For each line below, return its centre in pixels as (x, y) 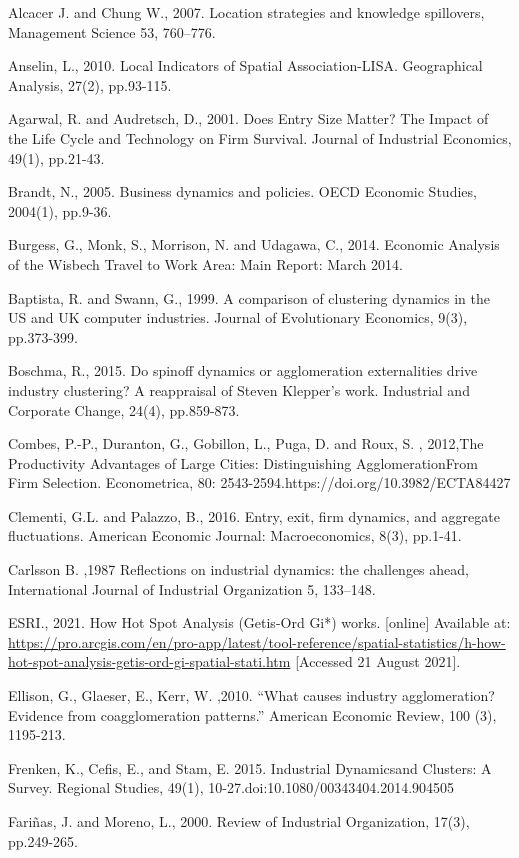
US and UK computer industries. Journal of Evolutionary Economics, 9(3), (238, 317)
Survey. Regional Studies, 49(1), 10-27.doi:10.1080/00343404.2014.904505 (231, 787)
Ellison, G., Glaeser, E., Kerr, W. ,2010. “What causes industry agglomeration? (251, 695)
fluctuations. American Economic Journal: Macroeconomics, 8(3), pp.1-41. (235, 535)
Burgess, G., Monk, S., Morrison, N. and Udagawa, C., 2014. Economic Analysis (254, 244)
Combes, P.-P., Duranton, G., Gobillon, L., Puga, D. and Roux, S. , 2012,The (246, 443)
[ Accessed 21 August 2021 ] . (378, 661)
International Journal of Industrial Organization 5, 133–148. (192, 588)
